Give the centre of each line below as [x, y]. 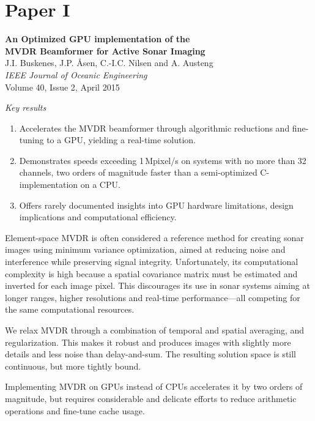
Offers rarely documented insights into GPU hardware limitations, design [156, 205]
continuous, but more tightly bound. [73, 366]
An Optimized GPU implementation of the [98, 39]
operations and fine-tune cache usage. [75, 410]
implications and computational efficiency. [98, 217]
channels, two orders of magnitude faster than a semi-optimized [138, 172]
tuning [31, 140]
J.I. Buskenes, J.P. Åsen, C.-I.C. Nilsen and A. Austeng [109, 63]
